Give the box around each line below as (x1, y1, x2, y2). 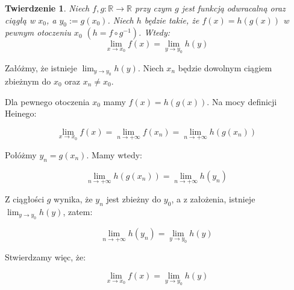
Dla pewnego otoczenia (5, 95, 90, 108)
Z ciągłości (5, 192, 45, 205)
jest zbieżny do (106, 192, 161, 205)
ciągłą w (5, 13, 36, 26)
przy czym (134, 2, 172, 14)
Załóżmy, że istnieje (5, 61, 77, 74)
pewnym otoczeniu (5, 26, 71, 39)
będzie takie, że (144, 13, 199, 26)
